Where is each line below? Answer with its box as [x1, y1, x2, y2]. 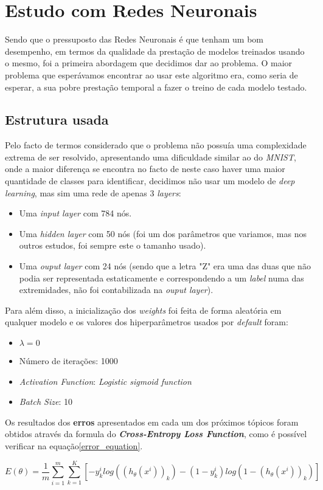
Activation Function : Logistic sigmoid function [19, 374, 192, 387]
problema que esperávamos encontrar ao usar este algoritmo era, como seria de [5, 68, 298, 81]
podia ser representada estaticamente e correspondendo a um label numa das [19, 271, 304, 284]
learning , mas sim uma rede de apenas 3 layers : [5, 186, 181, 199]
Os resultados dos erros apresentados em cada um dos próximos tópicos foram [5, 415, 299, 428]
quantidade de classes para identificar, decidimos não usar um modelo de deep [5, 174, 295, 187]
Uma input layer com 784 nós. [19, 207, 132, 219]
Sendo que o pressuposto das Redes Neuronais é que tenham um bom [5, 33, 263, 46]
